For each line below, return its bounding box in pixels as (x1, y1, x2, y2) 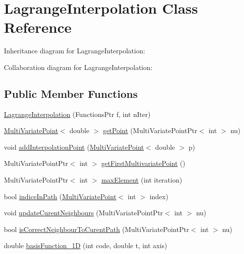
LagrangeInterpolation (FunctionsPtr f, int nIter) (4, 109, 151, 119)
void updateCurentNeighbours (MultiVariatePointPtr (4, 208, 163, 218)
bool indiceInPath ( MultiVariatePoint (4, 191, 117, 201)
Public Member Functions (4, 86, 138, 101)
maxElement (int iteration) (101, 175, 183, 185)
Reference (4, 17, 72, 37)
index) (149, 191, 168, 201)
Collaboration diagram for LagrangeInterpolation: (4, 62, 153, 72)
